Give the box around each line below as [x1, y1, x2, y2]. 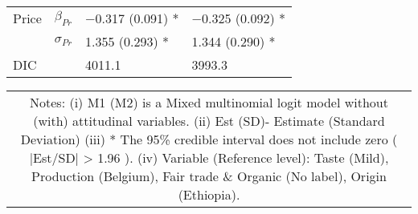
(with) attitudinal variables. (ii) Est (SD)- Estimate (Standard [33, 111, 385, 130]
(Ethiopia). [178, 185, 240, 204]
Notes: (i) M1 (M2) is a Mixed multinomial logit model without [30, 93, 388, 111]
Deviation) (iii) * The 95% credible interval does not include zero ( [20, 130, 398, 148]
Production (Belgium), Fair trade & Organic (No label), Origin [31, 167, 387, 185]
